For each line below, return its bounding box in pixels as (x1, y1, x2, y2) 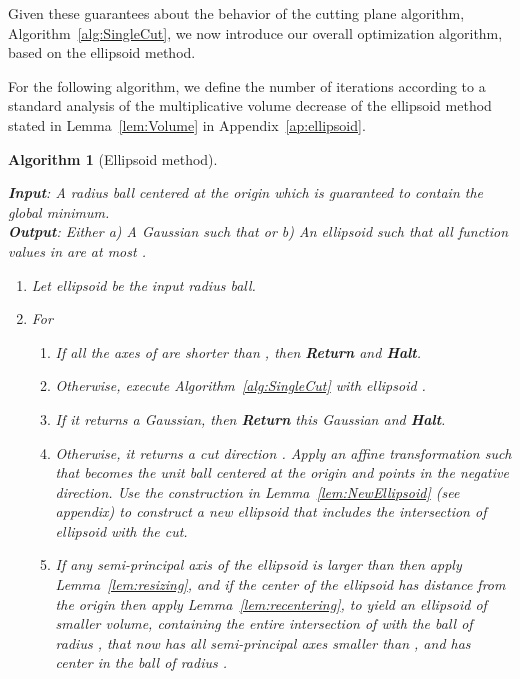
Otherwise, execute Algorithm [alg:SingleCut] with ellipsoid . (55, 375, 426, 396)
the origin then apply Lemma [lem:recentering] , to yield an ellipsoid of (55, 593, 487, 614)
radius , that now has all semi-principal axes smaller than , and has (55, 632, 471, 653)
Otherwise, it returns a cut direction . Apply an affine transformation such (55, 442, 512, 463)
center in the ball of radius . (55, 652, 228, 673)
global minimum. (8, 201, 110, 222)
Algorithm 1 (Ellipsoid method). (8, 148, 218, 169)
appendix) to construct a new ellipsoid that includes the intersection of (55, 501, 487, 522)
